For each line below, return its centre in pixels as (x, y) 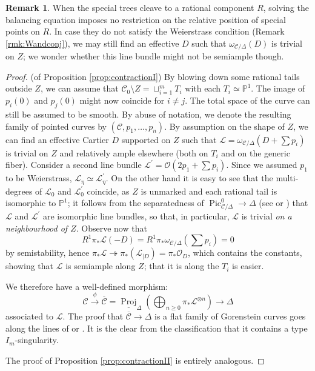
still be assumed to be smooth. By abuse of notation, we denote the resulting (148, 114)
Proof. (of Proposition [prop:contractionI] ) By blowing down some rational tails (153, 76)
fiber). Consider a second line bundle (74, 165)
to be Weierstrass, (39, 178)
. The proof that (93, 316)
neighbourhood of (37, 228)
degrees (19, 191)
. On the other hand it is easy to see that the (189, 178)
